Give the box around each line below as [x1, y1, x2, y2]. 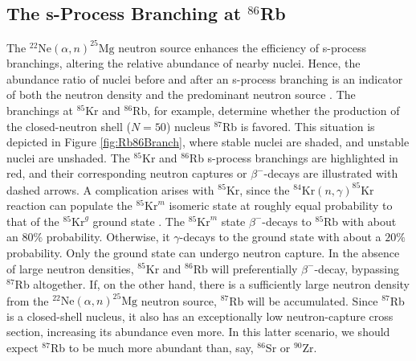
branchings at [6, 102, 73, 119]
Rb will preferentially [193, 260, 298, 277]
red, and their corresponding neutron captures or [6, 165, 247, 182]
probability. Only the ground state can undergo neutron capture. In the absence [6, 244, 400, 260]
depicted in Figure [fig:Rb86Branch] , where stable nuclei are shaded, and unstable [6, 133, 410, 150]
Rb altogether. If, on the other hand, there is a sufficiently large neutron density [14, 276, 410, 293]
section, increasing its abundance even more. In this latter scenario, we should [6, 323, 390, 340]
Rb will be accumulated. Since [229, 292, 378, 309]
